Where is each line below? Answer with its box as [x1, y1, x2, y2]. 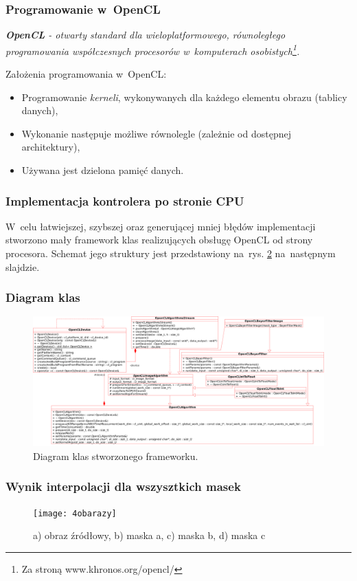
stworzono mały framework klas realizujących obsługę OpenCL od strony [5, 232, 313, 247]
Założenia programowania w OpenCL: [5, 67, 167, 81]
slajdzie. [5, 259, 40, 274]
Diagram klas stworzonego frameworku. [33, 448, 198, 463]
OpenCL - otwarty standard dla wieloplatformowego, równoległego [5, 28, 286, 42]
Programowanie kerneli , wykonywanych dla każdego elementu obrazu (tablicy [21, 89, 347, 104]
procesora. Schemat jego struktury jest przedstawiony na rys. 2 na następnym [5, 246, 336, 261]
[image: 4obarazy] [33, 508, 117, 518]
